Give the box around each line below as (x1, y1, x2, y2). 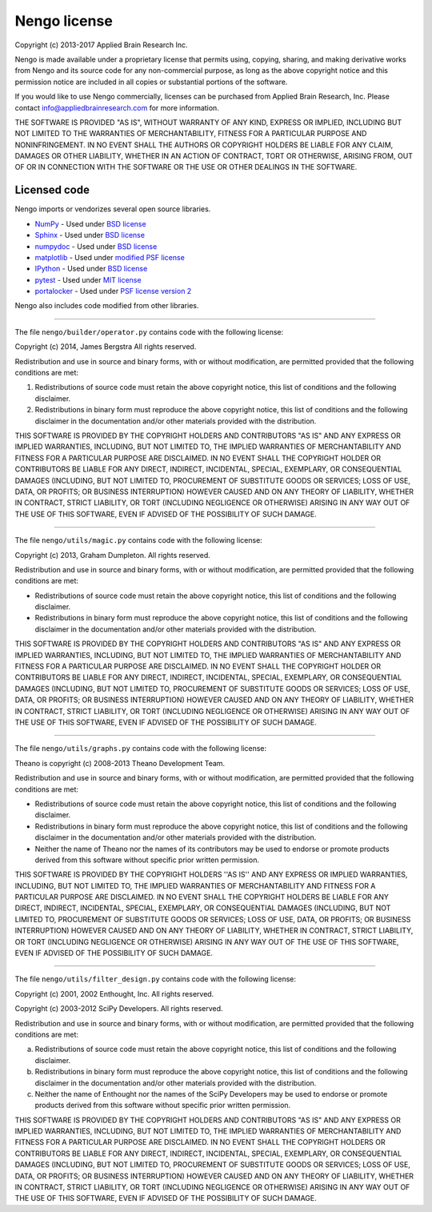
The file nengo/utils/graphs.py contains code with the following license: (14, 744, 267, 753)
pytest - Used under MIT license (34, 275, 142, 284)
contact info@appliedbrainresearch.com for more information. (14, 102, 219, 112)
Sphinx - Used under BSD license (34, 231, 146, 240)
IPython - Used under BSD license (34, 264, 148, 274)
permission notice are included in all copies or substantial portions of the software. (14, 77, 288, 86)
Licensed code (14, 183, 90, 197)
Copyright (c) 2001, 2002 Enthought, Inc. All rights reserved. (14, 989, 214, 998)
